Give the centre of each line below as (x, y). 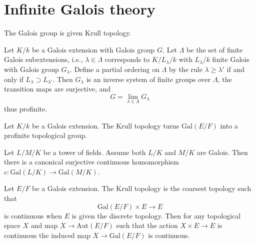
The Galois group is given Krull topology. (68, 33)
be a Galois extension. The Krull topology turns (105, 125)
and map (44, 225)
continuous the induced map (47, 235)
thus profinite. (26, 108)
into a (229, 125)
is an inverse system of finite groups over (148, 79)
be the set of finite (215, 49)
